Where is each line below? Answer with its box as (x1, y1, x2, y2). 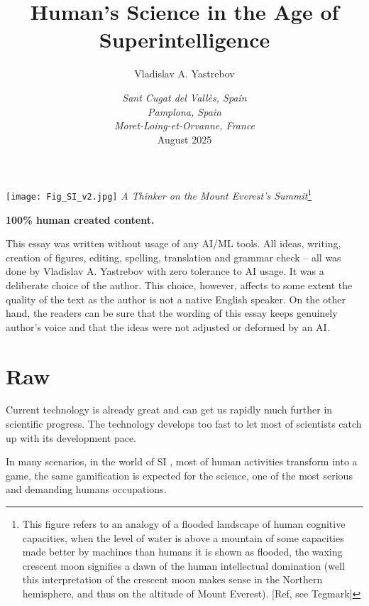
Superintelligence (99, 25, 270, 54)
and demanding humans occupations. (6, 482, 167, 497)
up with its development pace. (6, 430, 137, 445)
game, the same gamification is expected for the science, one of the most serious (6, 467, 353, 482)
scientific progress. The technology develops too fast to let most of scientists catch (6, 416, 362, 431)
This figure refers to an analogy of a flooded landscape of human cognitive (22, 516, 346, 531)
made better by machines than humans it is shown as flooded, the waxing (22, 544, 343, 559)
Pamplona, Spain (148, 104, 221, 119)
